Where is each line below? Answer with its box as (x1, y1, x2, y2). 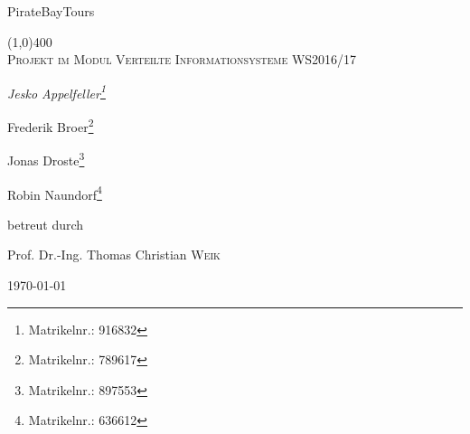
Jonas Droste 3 (7, 148, 85, 169)
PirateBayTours (7, 2, 95, 20)
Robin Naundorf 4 (7, 182, 102, 203)
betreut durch (7, 214, 84, 233)
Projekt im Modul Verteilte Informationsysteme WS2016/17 (7, 50, 357, 69)
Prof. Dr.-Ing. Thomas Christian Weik (7, 245, 221, 264)
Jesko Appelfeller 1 (7, 80, 106, 102)
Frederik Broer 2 (7, 115, 94, 136)
